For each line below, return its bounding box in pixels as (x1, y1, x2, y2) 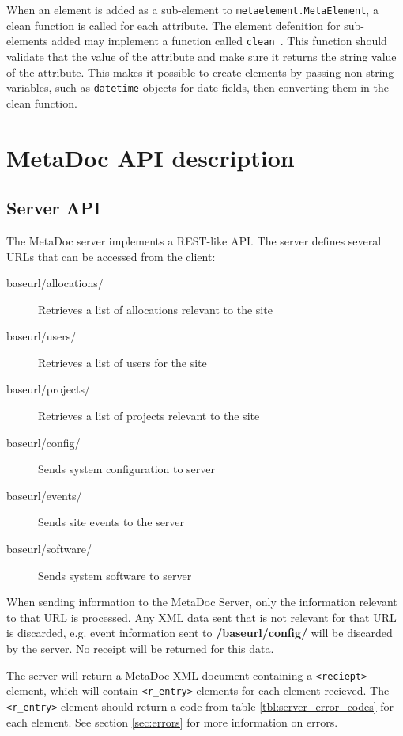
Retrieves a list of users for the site (38, 354, 207, 370)
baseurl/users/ (6, 328, 77, 344)
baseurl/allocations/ (6, 275, 104, 291)
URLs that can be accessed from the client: (6, 248, 216, 264)
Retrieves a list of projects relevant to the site (38, 408, 260, 424)
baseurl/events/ (6, 487, 82, 503)
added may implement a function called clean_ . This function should (51, 32, 387, 49)
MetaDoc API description (6, 141, 295, 173)
